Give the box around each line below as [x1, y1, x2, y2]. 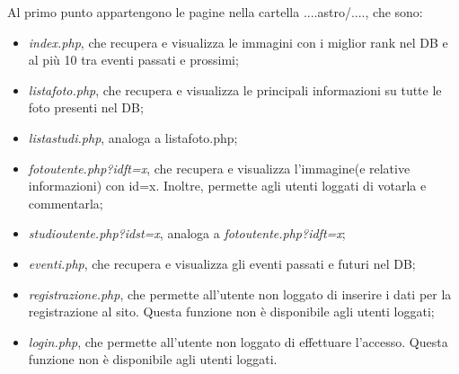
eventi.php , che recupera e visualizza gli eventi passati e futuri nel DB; [28, 254, 416, 272]
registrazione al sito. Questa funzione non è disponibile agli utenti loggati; [28, 302, 435, 321]
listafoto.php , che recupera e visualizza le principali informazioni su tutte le [28, 80, 442, 99]
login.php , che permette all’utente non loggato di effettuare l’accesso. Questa [28, 332, 448, 351]
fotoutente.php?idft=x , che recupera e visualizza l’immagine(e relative [28, 158, 410, 177]
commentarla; [28, 193, 103, 212]
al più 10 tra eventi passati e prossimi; [28, 50, 239, 69]
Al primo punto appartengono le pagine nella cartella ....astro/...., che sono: [7, 3, 423, 21]
